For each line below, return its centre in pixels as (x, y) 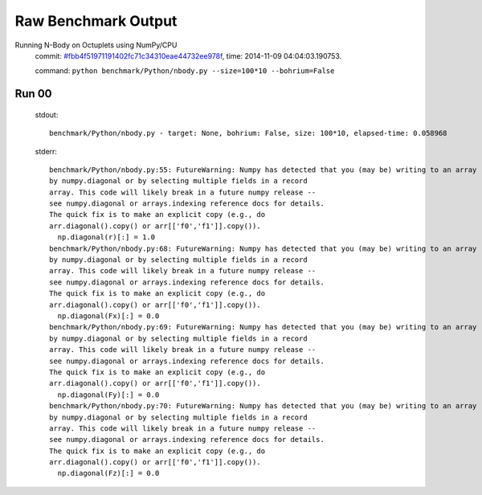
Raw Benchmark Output (96, 21)
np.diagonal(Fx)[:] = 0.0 (108, 316)
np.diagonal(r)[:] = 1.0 (106, 237)
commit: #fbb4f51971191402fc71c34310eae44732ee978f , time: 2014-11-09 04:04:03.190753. (188, 55)
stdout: (47, 115)
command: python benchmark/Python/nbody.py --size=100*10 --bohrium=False (185, 71)
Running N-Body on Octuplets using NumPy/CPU (96, 45)
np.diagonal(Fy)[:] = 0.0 (108, 395)
